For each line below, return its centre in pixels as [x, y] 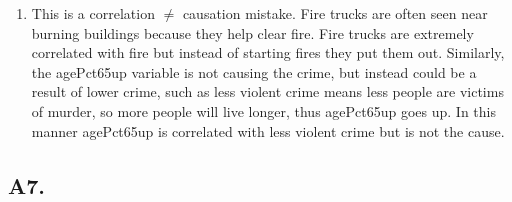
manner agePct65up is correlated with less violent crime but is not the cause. [268, 130]
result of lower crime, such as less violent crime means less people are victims [267, 91]
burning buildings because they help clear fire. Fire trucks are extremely [252, 32]
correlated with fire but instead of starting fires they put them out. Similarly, [268, 52]
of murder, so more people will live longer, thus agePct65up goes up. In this [264, 110]
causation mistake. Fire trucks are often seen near [335, 13]
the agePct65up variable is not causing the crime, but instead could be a [254, 71]
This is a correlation [93, 13]
